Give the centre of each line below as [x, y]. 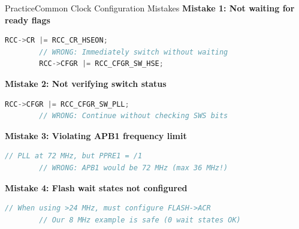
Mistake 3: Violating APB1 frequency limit [96, 135]
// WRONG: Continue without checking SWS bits [134, 116]
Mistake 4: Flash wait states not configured [96, 187]
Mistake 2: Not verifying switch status [86, 83]
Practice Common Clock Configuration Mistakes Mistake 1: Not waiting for [150, 8]
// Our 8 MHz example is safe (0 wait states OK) [140, 220]
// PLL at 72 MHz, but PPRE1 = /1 [74, 156]
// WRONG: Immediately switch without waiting [134, 52]
